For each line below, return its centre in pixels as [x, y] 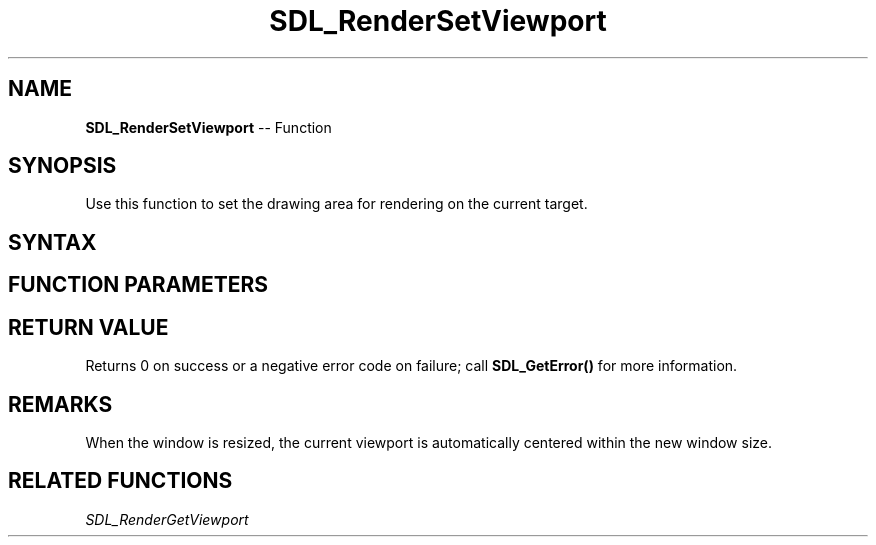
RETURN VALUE [88, 327]
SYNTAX [52, 242]
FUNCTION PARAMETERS [138, 285]
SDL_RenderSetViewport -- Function [208, 127]
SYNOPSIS [62, 166]
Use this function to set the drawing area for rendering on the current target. [336, 204]
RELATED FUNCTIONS [120, 481]
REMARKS [60, 404]
